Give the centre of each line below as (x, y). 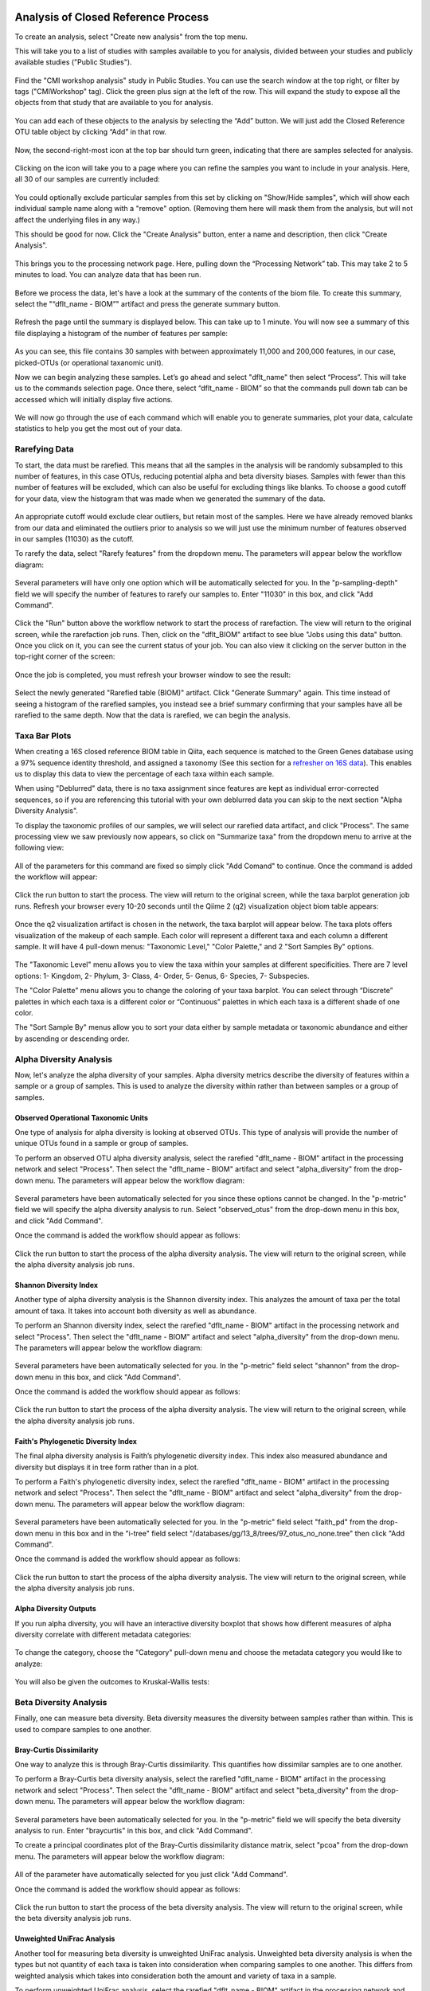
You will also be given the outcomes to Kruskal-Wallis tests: (112, 1682)
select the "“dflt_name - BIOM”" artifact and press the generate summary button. (147, 303)
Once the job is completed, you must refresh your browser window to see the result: (152, 675)
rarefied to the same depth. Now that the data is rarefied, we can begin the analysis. (152, 715)
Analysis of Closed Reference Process (112, 17)
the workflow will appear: (56, 877)
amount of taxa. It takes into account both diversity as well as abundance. (136, 1311)
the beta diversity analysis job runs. (73, 1919)
